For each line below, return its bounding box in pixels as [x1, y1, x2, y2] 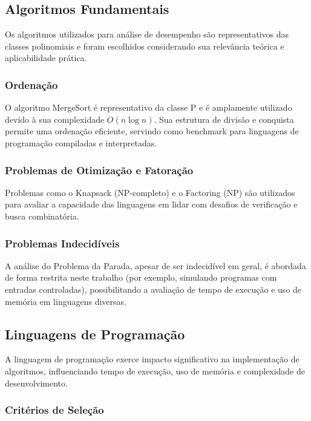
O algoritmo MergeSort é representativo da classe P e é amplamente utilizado [5, 101, 292, 114]
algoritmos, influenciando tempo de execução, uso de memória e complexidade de [5, 364, 306, 377]
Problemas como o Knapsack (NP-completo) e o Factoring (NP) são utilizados [5, 186, 295, 198]
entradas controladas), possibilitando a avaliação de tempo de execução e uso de [5, 282, 302, 295]
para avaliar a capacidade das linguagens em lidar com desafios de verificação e [5, 198, 298, 211]
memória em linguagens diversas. [5, 295, 126, 307]
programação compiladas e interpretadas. [5, 136, 157, 149]
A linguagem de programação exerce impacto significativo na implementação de [5, 353, 300, 365]
